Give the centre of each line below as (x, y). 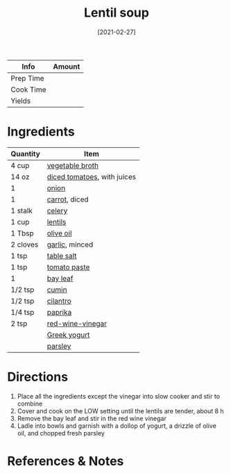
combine (30, 404)
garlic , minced (70, 244)
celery (57, 210)
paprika (59, 312)
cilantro (59, 301)
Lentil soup (117, 13)
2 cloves (25, 244)
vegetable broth (73, 165)
